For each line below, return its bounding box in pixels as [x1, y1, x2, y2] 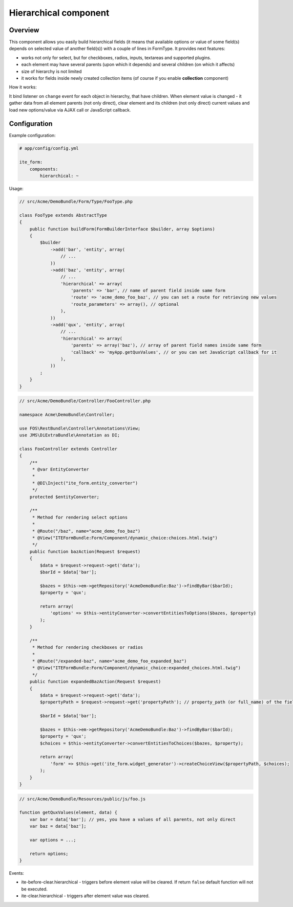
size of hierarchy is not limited [21, 68, 82, 74]
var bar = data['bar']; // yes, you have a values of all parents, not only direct [29, 816, 236, 822]
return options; [29, 851, 68, 856]
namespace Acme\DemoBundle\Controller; [19, 411, 115, 417]
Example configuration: [9, 133, 56, 138]
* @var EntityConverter [32, 467, 89, 472]
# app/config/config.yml [19, 146, 79, 151]
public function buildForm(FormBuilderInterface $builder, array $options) [29, 226, 215, 232]
